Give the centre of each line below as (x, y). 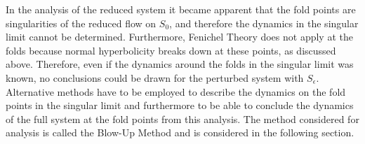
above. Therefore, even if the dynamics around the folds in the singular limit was (180, 64)
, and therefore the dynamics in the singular (264, 23)
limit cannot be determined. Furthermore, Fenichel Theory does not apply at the (179, 37)
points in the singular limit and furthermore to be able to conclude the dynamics (180, 105)
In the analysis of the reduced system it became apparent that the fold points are (181, 9)
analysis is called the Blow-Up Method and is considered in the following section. (180, 132)
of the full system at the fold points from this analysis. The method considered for (182, 118)
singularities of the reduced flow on (81, 23)
